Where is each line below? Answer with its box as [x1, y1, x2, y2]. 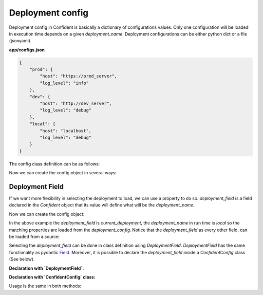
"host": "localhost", [39, 128, 92, 133]
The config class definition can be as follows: [9, 161, 100, 166]
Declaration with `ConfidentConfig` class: [9, 274, 95, 280]
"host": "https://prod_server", [39, 74, 117, 79]
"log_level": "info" [39, 80, 89, 86]
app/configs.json [9, 47, 45, 53]
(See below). [9, 256, 35, 262]
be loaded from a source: [9, 234, 60, 240]
